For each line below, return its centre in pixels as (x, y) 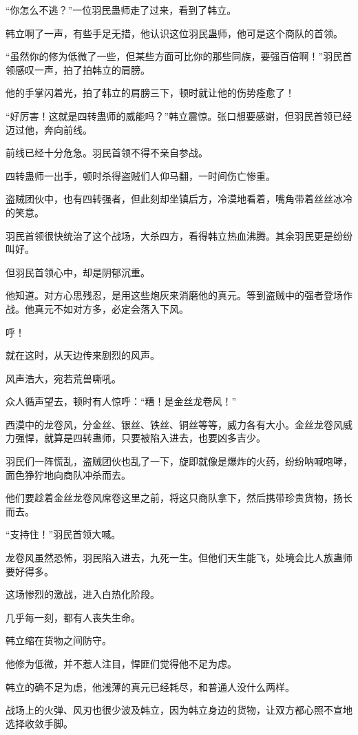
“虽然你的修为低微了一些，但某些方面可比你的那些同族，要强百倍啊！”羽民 (174, 56)
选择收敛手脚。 (39, 723)
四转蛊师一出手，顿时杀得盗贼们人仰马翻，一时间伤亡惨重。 (140, 175)
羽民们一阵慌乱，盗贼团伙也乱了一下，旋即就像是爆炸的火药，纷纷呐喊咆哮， (179, 461)
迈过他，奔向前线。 (49, 129)
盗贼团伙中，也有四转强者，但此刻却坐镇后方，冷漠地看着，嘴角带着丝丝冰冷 (179, 199)
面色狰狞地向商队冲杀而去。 (68, 474)
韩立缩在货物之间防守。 (59, 640)
